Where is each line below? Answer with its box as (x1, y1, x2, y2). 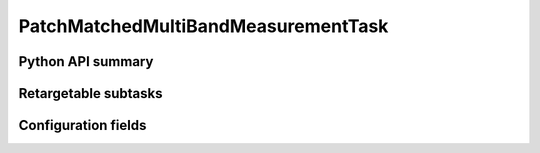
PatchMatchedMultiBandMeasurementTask (18, 15, 389, 37)
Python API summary (18, 53, 154, 70)
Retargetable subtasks (18, 85, 164, 102)
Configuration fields (18, 117, 147, 134)
